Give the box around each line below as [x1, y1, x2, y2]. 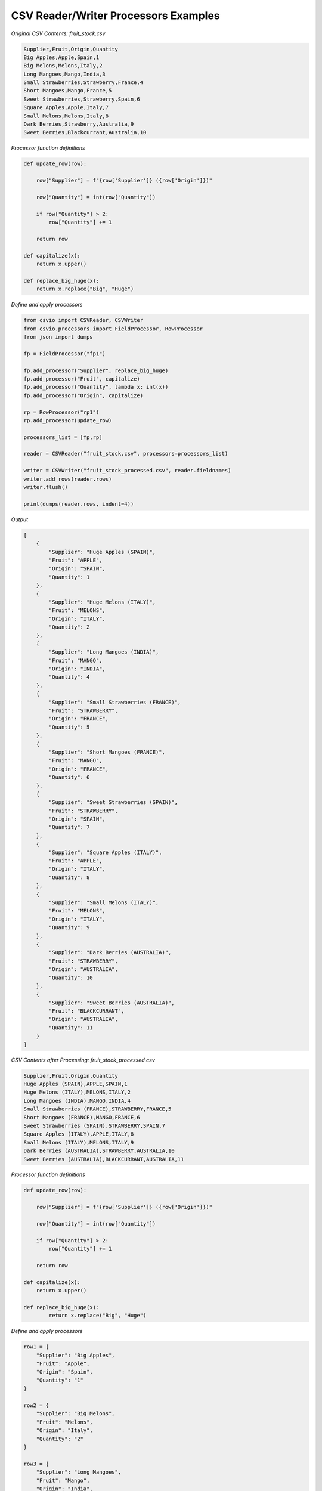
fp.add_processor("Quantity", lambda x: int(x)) [23, 383, 169, 391]
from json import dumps [23, 334, 94, 341]
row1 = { [23, 1344, 49, 1350]
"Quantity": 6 [48, 774, 90, 781]
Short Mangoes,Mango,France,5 [23, 87, 112, 94]
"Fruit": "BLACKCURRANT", [48, 1008, 125, 1014]
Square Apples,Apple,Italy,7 [23, 104, 109, 111]
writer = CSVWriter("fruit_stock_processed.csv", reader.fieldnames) [23, 467, 231, 474]
